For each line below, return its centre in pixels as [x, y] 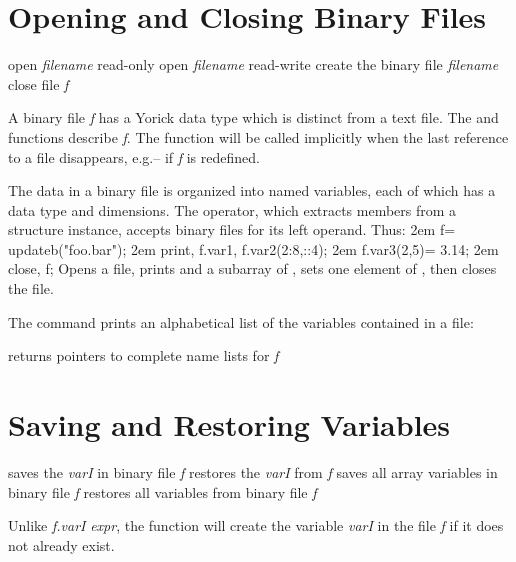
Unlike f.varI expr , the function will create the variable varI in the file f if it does [256, 525]
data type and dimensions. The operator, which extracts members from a [232, 209]
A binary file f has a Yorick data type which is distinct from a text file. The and [253, 117]
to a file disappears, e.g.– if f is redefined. [134, 156]
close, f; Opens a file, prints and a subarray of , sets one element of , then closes [252, 268]
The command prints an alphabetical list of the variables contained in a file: [241, 321]
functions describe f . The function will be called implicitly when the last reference [258, 136]
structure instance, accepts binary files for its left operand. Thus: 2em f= [232, 229]
